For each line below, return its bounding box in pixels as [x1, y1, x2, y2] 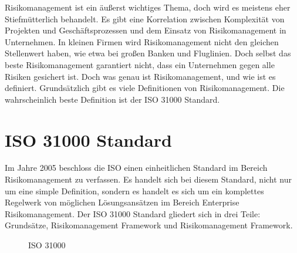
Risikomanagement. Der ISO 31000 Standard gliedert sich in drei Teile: [5, 207, 261, 220]
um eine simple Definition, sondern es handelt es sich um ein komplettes [5, 184, 264, 197]
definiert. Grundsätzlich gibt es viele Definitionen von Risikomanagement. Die [5, 82, 285, 94]
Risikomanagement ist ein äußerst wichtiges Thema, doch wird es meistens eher [5, 1, 291, 13]
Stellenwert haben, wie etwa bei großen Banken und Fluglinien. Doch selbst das [5, 47, 291, 59]
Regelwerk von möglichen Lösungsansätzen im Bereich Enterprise [5, 196, 239, 208]
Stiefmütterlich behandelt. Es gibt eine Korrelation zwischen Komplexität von [5, 12, 285, 25]
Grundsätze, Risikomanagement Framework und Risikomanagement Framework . [5, 219, 293, 231]
